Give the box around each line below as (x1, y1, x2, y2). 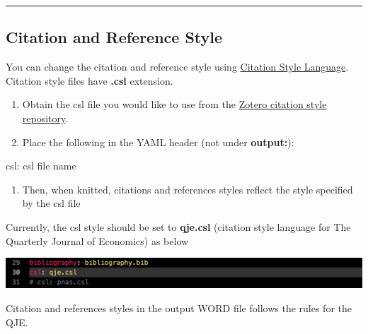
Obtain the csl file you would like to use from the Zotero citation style (22, 97, 327, 112)
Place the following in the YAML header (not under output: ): (22, 134, 294, 149)
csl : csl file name (6, 158, 76, 173)
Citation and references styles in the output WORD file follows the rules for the (6, 301, 352, 316)
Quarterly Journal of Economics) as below (6, 233, 189, 248)
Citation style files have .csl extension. (6, 73, 173, 88)
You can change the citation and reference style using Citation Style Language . (6, 59, 349, 74)
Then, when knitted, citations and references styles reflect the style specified (22, 181, 353, 196)
